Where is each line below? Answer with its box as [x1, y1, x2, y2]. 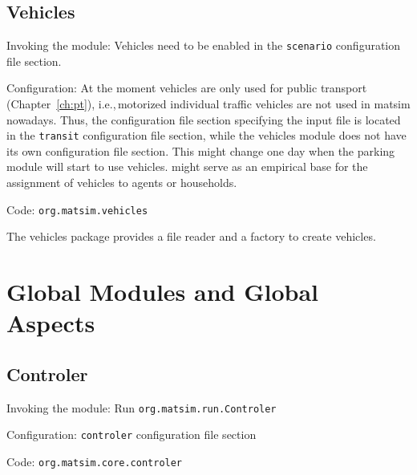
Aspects [6, 307, 95, 339]
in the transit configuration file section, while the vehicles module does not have [6, 127, 407, 144]
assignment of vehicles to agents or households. [6, 174, 237, 191]
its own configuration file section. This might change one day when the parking [6, 142, 395, 159]
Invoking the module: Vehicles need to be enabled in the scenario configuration [6, 37, 401, 54]
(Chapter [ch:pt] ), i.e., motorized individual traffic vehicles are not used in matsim [6, 95, 411, 112]
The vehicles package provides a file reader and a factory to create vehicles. [6, 228, 376, 245]
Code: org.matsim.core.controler [6, 453, 183, 469]
